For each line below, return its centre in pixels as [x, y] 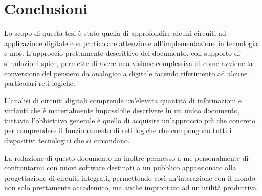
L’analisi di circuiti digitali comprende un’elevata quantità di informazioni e [123, 100]
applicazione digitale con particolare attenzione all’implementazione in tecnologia [131, 43]
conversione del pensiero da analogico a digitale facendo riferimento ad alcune [126, 73]
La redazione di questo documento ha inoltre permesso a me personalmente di [126, 157]
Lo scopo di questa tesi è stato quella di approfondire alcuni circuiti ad [115, 33]
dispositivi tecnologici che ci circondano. [67, 140]
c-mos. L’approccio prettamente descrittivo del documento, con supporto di [122, 53]
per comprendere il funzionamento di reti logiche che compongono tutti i [118, 130]
